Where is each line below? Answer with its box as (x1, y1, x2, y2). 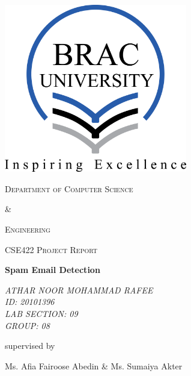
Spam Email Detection (5, 263, 100, 276)
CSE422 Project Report (5, 243, 97, 255)
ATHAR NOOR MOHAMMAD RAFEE (5, 283, 153, 296)
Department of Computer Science (5, 182, 133, 195)
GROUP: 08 (5, 319, 50, 331)
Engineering (5, 223, 50, 236)
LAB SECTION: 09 (5, 307, 78, 320)
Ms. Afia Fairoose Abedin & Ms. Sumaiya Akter (5, 359, 183, 372)
